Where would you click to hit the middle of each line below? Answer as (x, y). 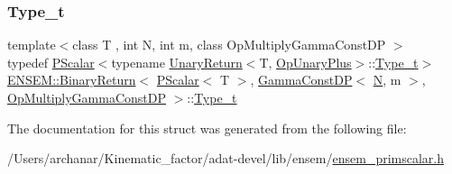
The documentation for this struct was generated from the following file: (207, 128)
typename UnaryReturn (177, 62)
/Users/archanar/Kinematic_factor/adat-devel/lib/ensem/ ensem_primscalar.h (226, 158)
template (32, 45)
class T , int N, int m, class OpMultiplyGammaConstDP (229, 45)
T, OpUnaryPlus (305, 62)
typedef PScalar (51, 62)
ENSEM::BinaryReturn (72, 80)
